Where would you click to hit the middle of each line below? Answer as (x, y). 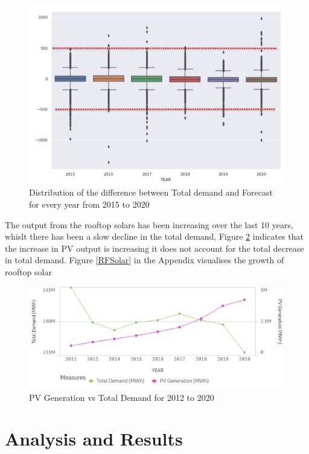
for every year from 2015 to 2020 (89, 204)
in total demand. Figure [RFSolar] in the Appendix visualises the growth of (145, 260)
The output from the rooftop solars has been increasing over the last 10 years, (149, 224)
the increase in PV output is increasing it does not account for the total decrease (154, 248)
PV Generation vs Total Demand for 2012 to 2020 (122, 397)
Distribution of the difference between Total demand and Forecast (151, 192)
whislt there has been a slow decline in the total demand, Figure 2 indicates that (154, 236)
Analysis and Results (94, 439)
